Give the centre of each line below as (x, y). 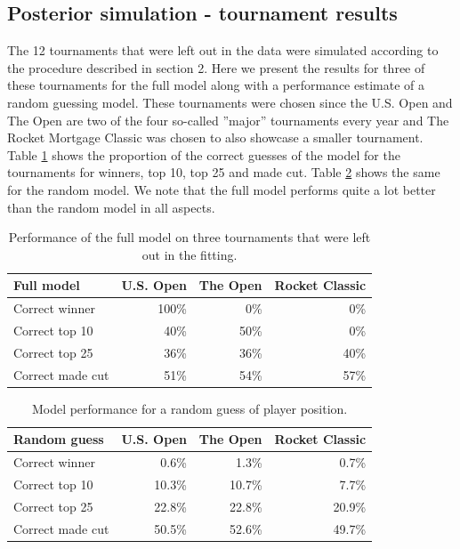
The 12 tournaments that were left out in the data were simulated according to (223, 50)
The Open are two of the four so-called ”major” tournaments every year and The (228, 120)
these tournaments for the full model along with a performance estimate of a (216, 85)
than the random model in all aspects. (111, 207)
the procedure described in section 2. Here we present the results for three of (216, 67)
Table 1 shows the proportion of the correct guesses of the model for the (204, 154)
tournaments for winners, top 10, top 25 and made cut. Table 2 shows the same (224, 172)
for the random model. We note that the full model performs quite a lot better (222, 189)
